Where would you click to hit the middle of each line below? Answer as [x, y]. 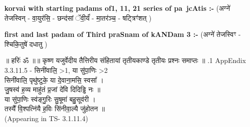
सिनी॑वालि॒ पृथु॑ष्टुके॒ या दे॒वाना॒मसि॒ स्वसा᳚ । [54, 79]
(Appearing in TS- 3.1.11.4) [46, 118]
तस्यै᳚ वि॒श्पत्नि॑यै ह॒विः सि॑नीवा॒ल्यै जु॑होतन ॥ [55, 109]
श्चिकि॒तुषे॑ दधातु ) [26, 44]
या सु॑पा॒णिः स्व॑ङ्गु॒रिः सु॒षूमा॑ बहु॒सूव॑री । [50, 99]
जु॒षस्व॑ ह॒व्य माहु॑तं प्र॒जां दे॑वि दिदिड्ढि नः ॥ [53, 89]
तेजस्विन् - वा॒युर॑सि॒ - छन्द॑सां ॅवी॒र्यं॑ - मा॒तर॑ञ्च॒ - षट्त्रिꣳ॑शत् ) [78, 17]
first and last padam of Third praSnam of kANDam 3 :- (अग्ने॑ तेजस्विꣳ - [123, 34]
